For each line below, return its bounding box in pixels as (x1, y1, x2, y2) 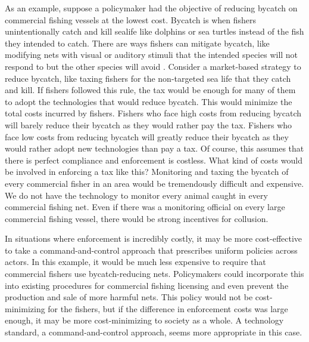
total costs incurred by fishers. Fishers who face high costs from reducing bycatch (5, 107, 302, 119)
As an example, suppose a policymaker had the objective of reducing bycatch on (5, 2, 298, 14)
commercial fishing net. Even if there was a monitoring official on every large (5, 201, 285, 213)
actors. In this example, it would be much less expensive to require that (5, 255, 266, 268)
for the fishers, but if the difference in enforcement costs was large (48, 302, 288, 315)
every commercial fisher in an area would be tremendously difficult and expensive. (5, 177, 304, 189)
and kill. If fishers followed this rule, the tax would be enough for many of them (5, 84, 296, 96)
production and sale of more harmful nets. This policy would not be (5, 291, 253, 303)
